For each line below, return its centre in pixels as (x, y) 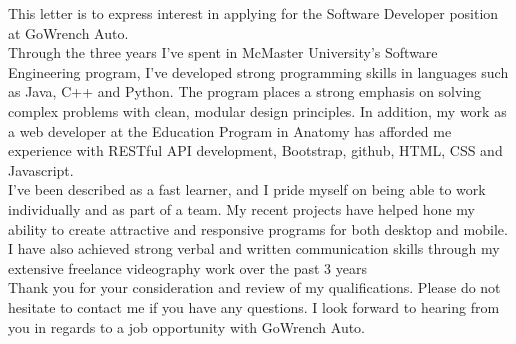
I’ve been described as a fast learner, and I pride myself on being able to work (247, 189)
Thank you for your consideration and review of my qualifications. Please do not (254, 287)
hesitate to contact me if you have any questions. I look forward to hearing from (254, 306)
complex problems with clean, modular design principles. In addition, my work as (257, 110)
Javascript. (41, 169)
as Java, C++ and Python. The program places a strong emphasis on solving (245, 91)
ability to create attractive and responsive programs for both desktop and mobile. (258, 228)
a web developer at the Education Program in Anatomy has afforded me (230, 130)
